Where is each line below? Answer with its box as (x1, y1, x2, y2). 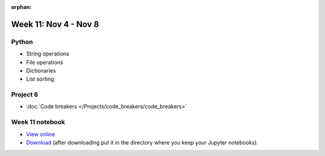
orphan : (11, 4, 32, 10)
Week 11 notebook (11, 118, 66, 126)
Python (11, 37, 33, 46)
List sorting (26, 75, 54, 83)
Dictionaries (26, 67, 57, 74)
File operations (26, 58, 63, 66)
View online (26, 130, 55, 138)
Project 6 (11, 90, 39, 99)
